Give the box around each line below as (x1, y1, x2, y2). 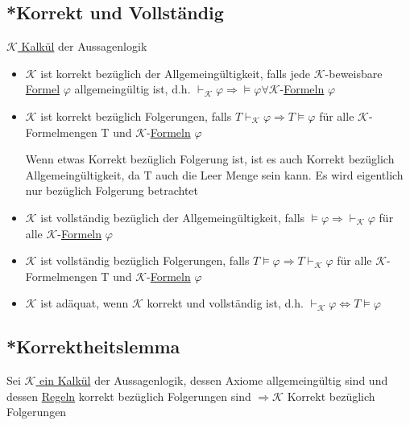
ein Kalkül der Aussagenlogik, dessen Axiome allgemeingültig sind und (39, 372, 388, 389)
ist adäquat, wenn (40, 295, 129, 312)
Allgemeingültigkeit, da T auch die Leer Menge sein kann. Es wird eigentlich (25, 166, 404, 183)
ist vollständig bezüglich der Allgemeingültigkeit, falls (40, 208, 305, 225)
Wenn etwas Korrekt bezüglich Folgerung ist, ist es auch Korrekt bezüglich (25, 151, 395, 167)
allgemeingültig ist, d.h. (74, 80, 191, 97)
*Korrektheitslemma (6, 334, 180, 359)
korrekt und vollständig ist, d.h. (147, 295, 304, 312)
